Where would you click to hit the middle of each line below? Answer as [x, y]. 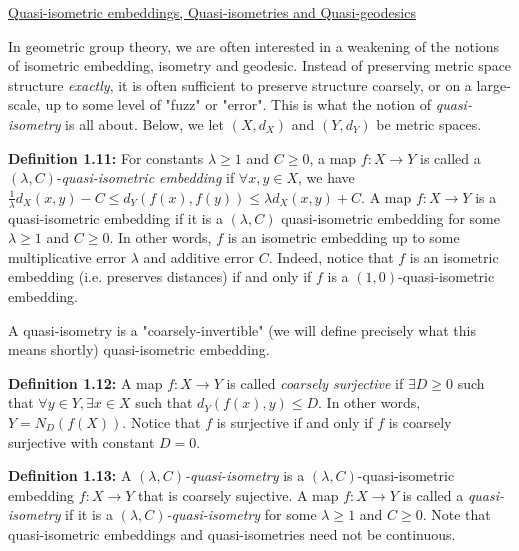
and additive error [199, 256]
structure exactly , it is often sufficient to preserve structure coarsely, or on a [240, 84]
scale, [24, 104]
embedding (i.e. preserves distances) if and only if [160, 276]
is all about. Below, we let [145, 123]
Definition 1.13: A [70, 475]
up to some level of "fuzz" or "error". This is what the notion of [238, 104]
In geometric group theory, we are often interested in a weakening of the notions [254, 45]
